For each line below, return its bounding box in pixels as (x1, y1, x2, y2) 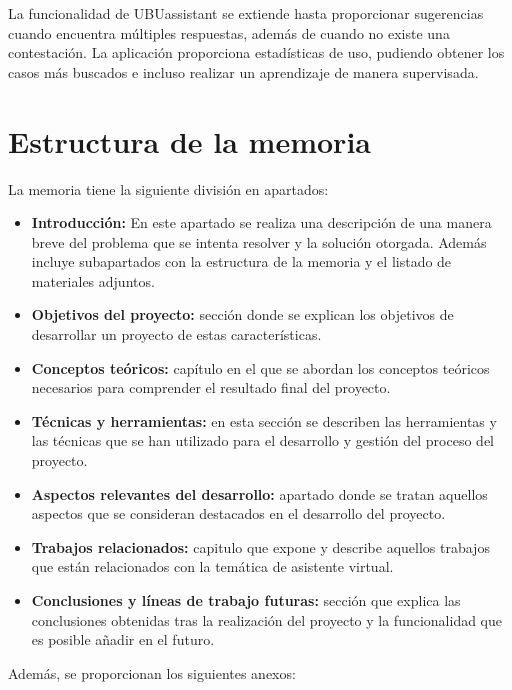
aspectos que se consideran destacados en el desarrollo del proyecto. (31, 503, 446, 524)
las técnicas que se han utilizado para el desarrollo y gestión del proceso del (31, 430, 494, 451)
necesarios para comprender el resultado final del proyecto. (31, 377, 391, 398)
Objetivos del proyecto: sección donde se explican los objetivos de (31, 304, 454, 325)
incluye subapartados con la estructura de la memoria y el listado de (31, 251, 452, 272)
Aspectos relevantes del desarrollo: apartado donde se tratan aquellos (31, 483, 488, 504)
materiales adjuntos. (31, 270, 155, 291)
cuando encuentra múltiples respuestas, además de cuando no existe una (8, 22, 450, 43)
